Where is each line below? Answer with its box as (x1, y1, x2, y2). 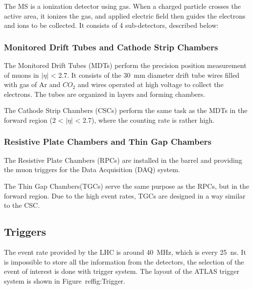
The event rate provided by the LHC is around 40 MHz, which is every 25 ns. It (4, 246, 246, 257)
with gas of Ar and (4, 79, 61, 89)
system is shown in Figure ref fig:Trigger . (4, 275, 125, 286)
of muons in (4, 69, 39, 80)
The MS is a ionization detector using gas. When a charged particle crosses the (4, 1, 241, 11)
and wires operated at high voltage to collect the (77, 79, 224, 89)
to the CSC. (4, 200, 40, 210)
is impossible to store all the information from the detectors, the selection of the (4, 256, 244, 267)
